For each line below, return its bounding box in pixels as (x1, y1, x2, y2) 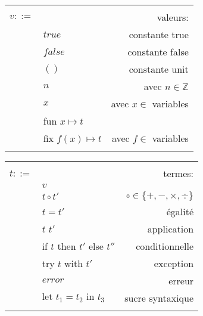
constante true (129, 27, 189, 41)
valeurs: (157, 10, 189, 24)
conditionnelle (136, 239, 194, 253)
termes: (163, 166, 194, 180)
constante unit (129, 62, 189, 76)
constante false (127, 45, 189, 58)
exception (154, 256, 194, 270)
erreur (168, 274, 194, 287)
